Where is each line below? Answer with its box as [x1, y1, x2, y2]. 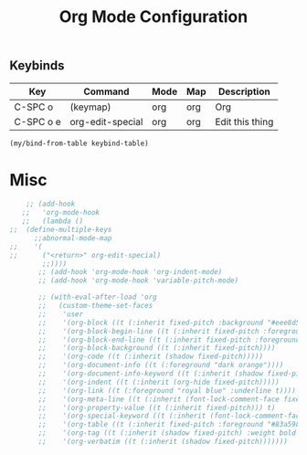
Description [217, 85, 271, 98]
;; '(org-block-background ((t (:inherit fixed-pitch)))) [37, 344, 276, 353]
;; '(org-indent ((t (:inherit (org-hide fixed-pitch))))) [37, 377, 281, 386]
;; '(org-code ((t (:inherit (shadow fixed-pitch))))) [37, 352, 263, 362]
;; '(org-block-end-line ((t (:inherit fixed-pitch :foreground [37, 335, 301, 344]
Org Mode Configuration [58, 6, 249, 27]
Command [83, 85, 130, 98]
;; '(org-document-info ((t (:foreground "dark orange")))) [37, 361, 284, 370]
